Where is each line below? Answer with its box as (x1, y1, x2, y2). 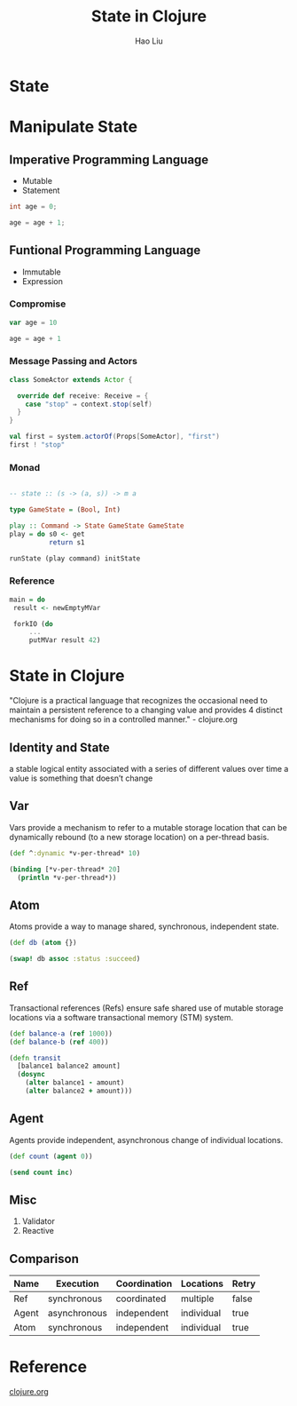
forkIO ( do (12, 619, 53, 628)
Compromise (9, 298, 66, 310)
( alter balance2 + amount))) (25, 1086, 133, 1095)
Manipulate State (9, 117, 138, 137)
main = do (9, 595, 46, 604)
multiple (180, 1292, 215, 1305)
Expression (21, 275, 64, 286)
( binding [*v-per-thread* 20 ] (9, 864, 121, 874)
